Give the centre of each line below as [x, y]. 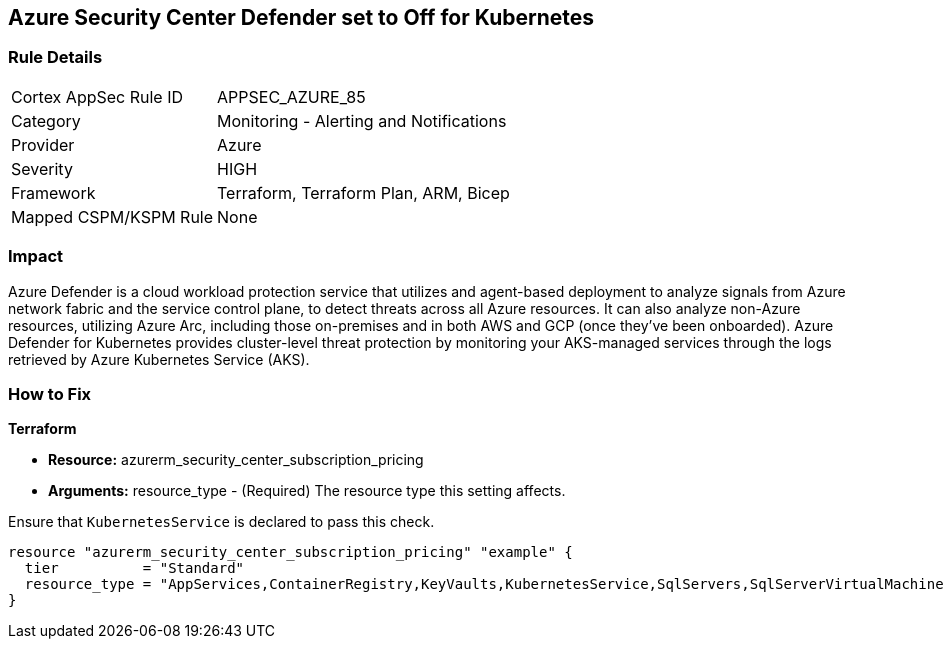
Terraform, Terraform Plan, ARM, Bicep [363, 192]
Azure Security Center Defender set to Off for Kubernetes [301, 17]
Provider [43, 144]
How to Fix [50, 393]
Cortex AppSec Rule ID [97, 96]
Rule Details [55, 57]
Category [46, 120]
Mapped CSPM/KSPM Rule [112, 216]
